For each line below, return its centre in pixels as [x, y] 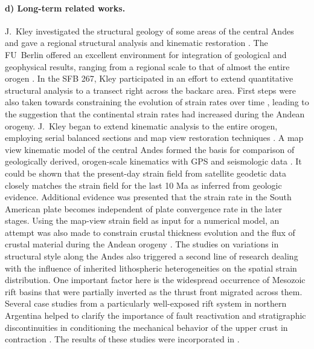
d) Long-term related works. [65, 8]
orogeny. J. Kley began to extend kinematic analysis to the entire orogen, [141, 126]
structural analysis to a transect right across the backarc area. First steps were [150, 90]
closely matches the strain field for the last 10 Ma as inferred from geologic [143, 185]
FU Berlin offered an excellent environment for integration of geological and [146, 54]
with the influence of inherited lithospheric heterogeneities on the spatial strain [151, 268]
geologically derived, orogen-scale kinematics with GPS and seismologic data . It [153, 161]
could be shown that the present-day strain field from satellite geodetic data [146, 173]
